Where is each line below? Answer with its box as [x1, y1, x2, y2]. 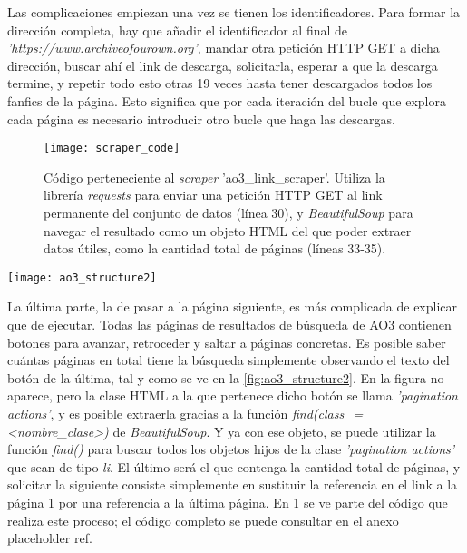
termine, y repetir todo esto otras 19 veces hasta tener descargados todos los [7, 74, 433, 93]
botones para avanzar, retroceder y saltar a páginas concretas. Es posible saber [7, 332, 446, 351]
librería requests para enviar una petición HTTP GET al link [44, 185, 383, 204]
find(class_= [291, 404, 364, 422]
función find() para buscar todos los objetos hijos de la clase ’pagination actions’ [7, 439, 455, 459]
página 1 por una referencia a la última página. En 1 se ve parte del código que [7, 492, 448, 511]
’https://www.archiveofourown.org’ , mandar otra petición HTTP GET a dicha [7, 38, 440, 57]
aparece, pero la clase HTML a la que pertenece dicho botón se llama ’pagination [7, 386, 458, 405]
